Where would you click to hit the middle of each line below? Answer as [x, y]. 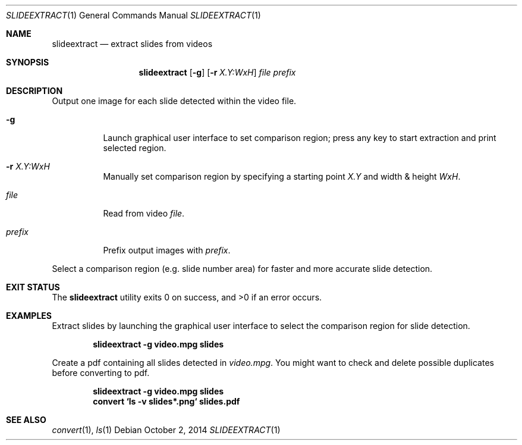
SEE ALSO [26, 420]
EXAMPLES [29, 316]
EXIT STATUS [33, 287]
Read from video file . [144, 213]
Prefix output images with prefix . [167, 250]
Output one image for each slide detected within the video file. [174, 101]
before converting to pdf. [101, 373]
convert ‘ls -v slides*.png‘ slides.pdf [166, 401]
